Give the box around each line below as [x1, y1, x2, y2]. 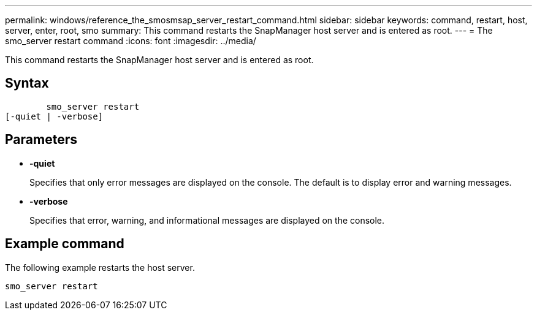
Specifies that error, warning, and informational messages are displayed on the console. [29, 214, 385, 226]
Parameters [5, 132, 77, 148]
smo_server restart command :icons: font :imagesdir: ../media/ [5, 36, 256, 46]
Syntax [5, 75, 49, 91]
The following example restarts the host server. [5, 262, 195, 273]
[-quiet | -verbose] [5, 111, 104, 121]
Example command [5, 236, 124, 252]
